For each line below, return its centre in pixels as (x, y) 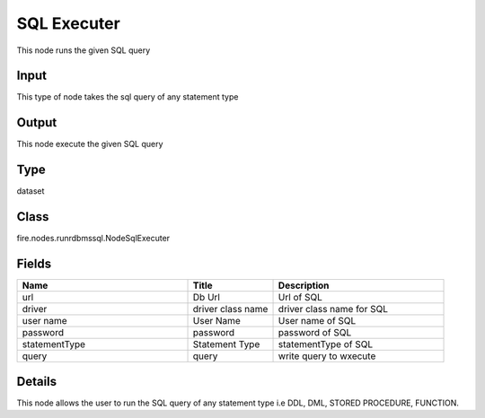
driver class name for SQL (333, 309)
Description (304, 285)
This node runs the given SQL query (84, 50)
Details (37, 381)
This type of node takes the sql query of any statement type (128, 97)
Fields (34, 263)
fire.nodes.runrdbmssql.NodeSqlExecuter (93, 239)
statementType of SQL (325, 344)
